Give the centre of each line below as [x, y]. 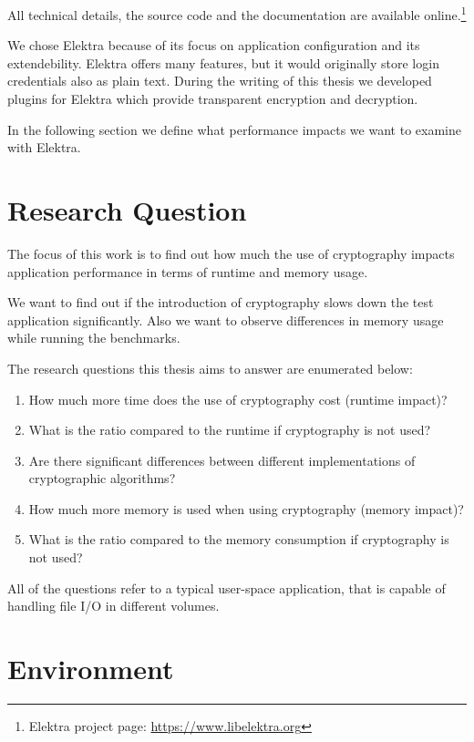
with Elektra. [44, 147]
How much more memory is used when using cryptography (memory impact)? [246, 508]
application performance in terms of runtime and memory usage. [188, 271]
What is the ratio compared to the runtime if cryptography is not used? [230, 430]
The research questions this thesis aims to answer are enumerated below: [210, 368]
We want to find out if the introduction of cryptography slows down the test [221, 302]
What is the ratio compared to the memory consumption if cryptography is [239, 539]
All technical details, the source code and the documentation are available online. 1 [237, 13]
